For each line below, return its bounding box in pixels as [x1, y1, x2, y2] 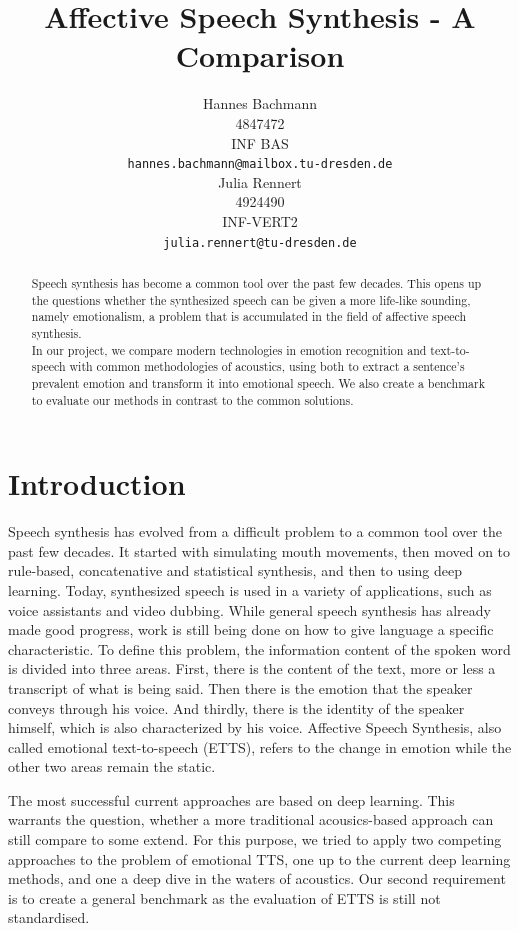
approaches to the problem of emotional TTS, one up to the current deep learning [8, 848, 511, 869]
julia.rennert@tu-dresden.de [163, 235, 357, 250]
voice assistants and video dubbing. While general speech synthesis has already [8, 599, 491, 620]
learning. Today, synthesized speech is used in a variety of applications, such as [8, 579, 492, 600]
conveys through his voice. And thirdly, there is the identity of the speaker [8, 697, 465, 718]
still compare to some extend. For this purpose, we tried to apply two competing [8, 829, 502, 850]
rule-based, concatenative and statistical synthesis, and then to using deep [8, 560, 463, 581]
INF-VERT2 [222, 210, 298, 231]
